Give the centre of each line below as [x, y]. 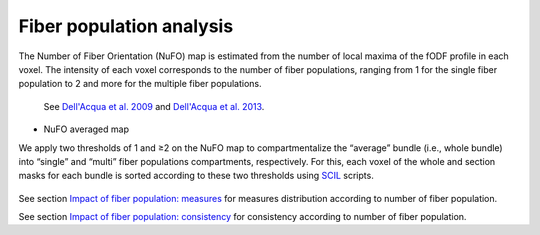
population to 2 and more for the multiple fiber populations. [140, 84]
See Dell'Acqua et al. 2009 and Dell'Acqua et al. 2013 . [154, 106]
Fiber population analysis [126, 26]
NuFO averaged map [86, 129]
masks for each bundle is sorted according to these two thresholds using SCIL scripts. [196, 176]
